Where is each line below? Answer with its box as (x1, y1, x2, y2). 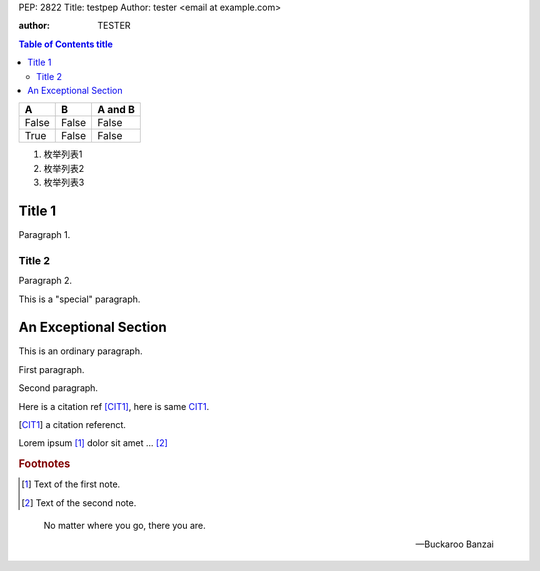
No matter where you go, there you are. (43, 520, 207, 532)
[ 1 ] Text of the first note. (21, 478, 121, 490)
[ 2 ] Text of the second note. (21, 496, 137, 509)
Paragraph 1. (18, 229, 71, 241)
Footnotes (18, 457, 71, 471)
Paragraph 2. (18, 275, 73, 287)
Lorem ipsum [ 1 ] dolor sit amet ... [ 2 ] (18, 437, 169, 449)
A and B (97, 103, 135, 117)
